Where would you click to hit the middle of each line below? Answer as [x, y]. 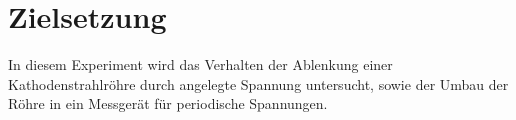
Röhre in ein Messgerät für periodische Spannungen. [168, 103]
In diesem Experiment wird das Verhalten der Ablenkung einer [200, 64]
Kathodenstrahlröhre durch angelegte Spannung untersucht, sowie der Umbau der [258, 83]
